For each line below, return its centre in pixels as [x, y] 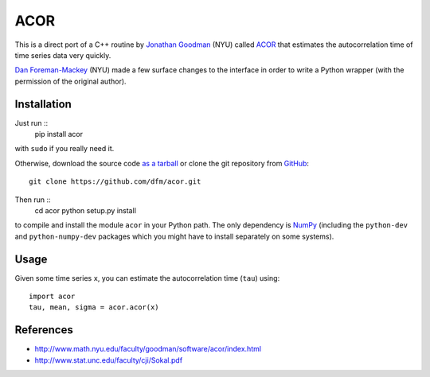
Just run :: [31, 122]
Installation [43, 104]
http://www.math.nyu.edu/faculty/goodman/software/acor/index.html [148, 349]
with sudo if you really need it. [64, 149]
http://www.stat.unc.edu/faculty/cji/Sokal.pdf [109, 360]
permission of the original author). [70, 81]
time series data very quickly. [63, 55]
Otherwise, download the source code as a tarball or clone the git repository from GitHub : [162, 163]
